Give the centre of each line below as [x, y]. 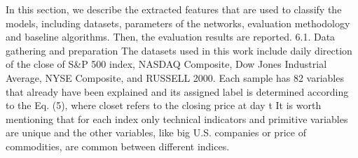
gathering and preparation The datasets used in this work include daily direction [179, 50]
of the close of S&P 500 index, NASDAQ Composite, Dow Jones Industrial [166, 64]
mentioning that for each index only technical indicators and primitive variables [177, 118]
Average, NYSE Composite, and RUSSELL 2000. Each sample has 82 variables [175, 77]
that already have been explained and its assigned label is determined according [177, 91]
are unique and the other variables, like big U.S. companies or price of [156, 132]
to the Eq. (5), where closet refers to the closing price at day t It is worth [164, 105]
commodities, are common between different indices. [118, 146]
